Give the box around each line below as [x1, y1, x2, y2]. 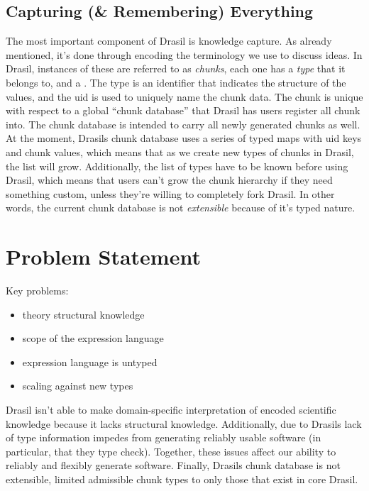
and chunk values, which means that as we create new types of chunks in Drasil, [6, 144, 354, 159]
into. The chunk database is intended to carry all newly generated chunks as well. [6, 116, 360, 131]
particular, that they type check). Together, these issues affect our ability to [6, 443, 336, 458]
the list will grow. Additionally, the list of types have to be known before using [6, 158, 348, 173]
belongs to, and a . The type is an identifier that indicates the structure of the [6, 75, 346, 89]
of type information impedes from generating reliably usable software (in [6, 430, 321, 445]
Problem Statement [6, 242, 201, 271]
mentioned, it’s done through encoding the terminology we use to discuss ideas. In [6, 47, 363, 62]
